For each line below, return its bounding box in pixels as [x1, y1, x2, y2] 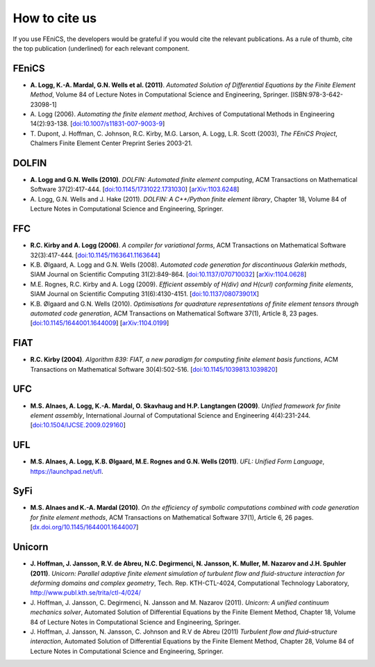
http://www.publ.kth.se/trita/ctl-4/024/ [30, 588, 142, 597]
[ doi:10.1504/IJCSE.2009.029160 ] [30, 421, 126, 429]
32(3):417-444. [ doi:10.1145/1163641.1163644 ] [30, 251, 160, 259]
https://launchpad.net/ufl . [30, 467, 103, 475]
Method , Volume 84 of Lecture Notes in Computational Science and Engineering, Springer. [30, 90, 290, 99]
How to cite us [12, 10, 97, 26]
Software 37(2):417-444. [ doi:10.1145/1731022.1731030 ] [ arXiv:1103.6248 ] [30, 185, 240, 194]
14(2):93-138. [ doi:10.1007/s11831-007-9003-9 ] [30, 120, 165, 128]
